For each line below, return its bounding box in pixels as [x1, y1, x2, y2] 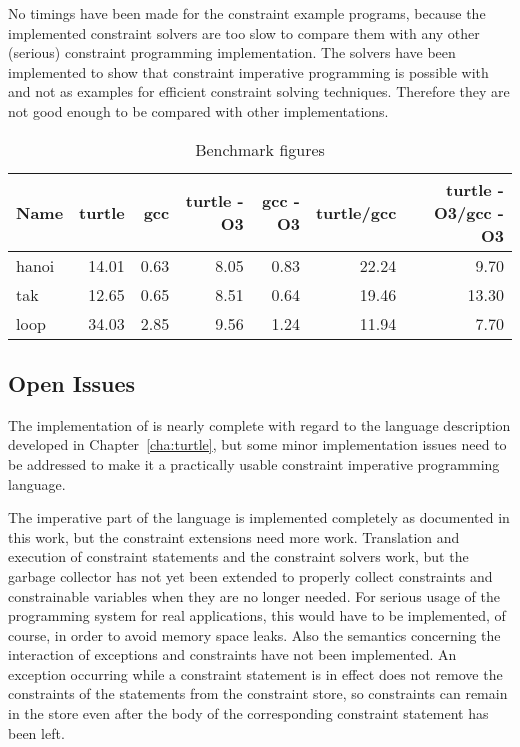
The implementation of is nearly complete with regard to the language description [8, 414, 511, 435]
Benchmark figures [195, 137, 325, 161]
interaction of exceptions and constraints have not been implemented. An [8, 644, 457, 665]
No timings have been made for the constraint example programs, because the [8, 3, 486, 23]
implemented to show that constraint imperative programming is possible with [8, 61, 489, 82]
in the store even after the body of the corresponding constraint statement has [8, 703, 489, 724]
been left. [8, 722, 65, 743]
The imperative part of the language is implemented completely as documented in [8, 507, 510, 528]
